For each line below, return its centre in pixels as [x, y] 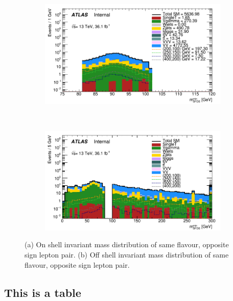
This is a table [43, 292]
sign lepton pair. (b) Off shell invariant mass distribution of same [127, 254]
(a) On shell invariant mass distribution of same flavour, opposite [127, 244]
